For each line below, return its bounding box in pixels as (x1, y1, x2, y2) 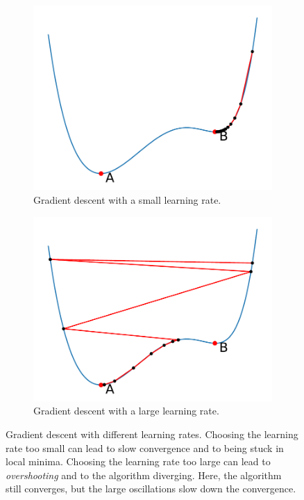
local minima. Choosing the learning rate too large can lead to (6, 454, 271, 469)
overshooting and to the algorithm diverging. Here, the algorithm (6, 467, 282, 482)
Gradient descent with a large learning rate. (33, 403, 219, 418)
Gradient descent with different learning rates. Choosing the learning (6, 427, 298, 442)
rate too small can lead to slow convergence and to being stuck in (6, 440, 284, 455)
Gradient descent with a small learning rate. (33, 192, 221, 207)
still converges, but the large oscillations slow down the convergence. (6, 481, 296, 496)
